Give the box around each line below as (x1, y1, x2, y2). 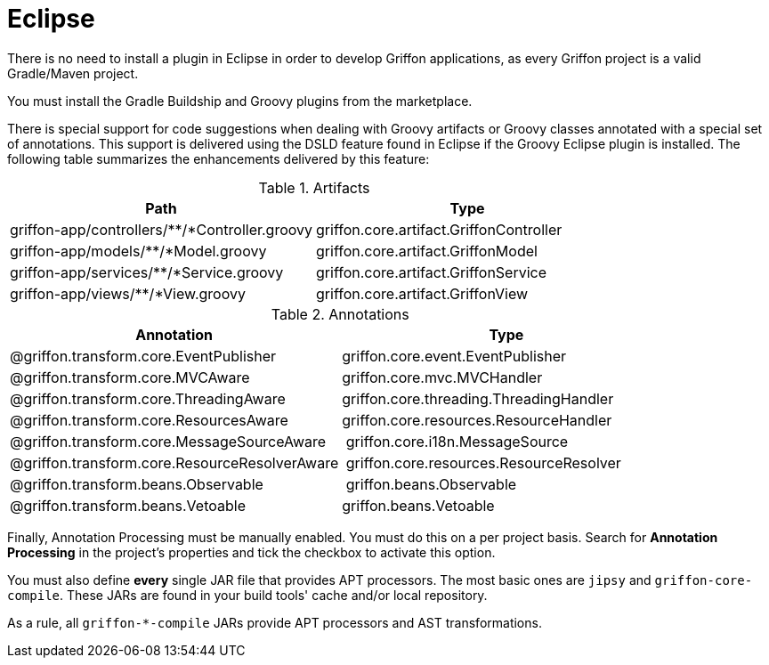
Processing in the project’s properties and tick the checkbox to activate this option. (7, 544, 496, 560)
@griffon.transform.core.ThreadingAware (10, 389, 286, 408)
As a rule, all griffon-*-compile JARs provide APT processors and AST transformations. (7, 614, 542, 630)
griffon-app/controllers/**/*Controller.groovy (10, 220, 313, 239)
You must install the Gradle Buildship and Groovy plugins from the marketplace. (7, 93, 473, 109)
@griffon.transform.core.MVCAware (10, 368, 250, 386)
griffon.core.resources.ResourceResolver (345, 453, 621, 472)
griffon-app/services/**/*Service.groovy (10, 263, 284, 281)
